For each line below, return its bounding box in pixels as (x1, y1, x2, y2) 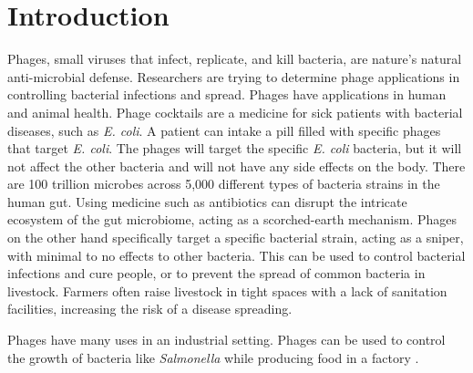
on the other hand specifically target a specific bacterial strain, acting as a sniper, (7, 228, 464, 247)
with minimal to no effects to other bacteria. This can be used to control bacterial (7, 245, 466, 264)
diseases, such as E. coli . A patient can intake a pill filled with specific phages (7, 120, 441, 140)
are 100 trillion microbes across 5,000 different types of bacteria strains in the (7, 174, 440, 193)
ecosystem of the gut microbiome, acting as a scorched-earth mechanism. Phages (7, 210, 458, 229)
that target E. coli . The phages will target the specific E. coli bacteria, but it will (7, 139, 462, 158)
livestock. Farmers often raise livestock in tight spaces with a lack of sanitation (7, 281, 447, 300)
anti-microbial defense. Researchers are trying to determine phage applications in (7, 67, 460, 86)
